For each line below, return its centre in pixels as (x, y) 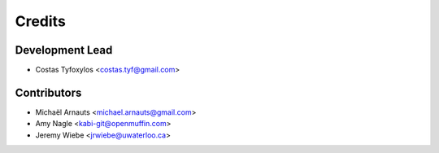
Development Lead (64, 50)
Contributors (48, 92)
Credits (41, 21)
